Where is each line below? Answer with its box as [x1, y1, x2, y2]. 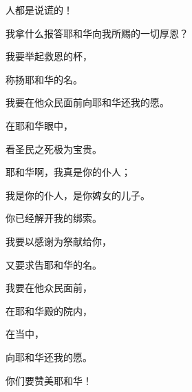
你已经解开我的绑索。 [6, 211, 102, 225]
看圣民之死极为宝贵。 [6, 141, 102, 156]
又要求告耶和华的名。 [6, 257, 102, 271]
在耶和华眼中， [6, 118, 73, 132]
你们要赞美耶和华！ [6, 373, 92, 387]
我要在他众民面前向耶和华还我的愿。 [6, 95, 169, 110]
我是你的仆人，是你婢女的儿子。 [6, 187, 150, 202]
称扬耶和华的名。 [6, 72, 83, 86]
